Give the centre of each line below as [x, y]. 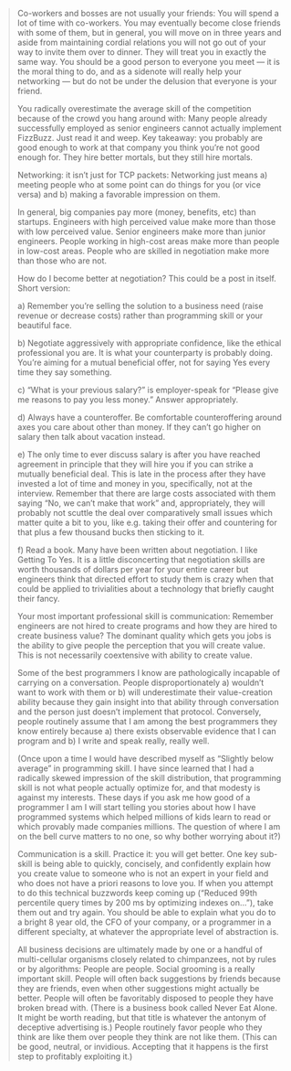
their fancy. [38, 599]
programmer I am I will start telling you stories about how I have [136, 807]
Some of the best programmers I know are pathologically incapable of [148, 673]
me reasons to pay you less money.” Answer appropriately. [128, 400]
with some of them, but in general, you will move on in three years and [149, 32]
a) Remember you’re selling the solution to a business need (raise [140, 306]
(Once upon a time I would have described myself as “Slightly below [145, 759]
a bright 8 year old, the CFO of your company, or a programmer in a [144, 922]
